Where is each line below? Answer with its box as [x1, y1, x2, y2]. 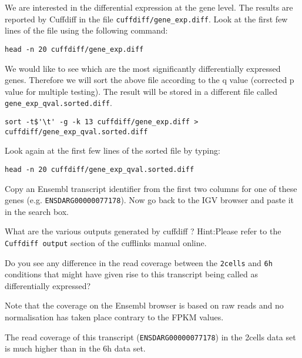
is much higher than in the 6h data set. [5, 342, 146, 354]
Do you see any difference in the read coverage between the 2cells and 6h [5, 256, 273, 268]
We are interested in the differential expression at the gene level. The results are [5, 1, 293, 13]
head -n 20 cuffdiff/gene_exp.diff [5, 45, 144, 54]
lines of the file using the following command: [5, 24, 168, 37]
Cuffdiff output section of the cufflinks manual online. [5, 236, 207, 248]
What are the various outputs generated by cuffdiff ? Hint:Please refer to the [5, 225, 281, 237]
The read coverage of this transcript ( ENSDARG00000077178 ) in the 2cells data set [5, 330, 296, 343]
